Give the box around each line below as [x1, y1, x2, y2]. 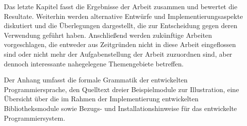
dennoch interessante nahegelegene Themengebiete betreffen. [4, 58, 184, 68]
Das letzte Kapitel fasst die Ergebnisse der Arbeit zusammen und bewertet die [4, 1, 237, 11]
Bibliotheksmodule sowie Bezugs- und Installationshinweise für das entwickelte [4, 103, 237, 113]
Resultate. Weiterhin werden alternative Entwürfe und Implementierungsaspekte [4, 11, 243, 21]
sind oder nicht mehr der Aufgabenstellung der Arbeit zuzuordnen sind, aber [4, 48, 232, 59]
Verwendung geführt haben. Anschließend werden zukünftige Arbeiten [4, 30, 212, 40]
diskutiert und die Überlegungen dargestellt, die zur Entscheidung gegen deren [4, 20, 237, 31]
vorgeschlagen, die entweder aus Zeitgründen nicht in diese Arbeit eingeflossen [4, 39, 236, 49]
